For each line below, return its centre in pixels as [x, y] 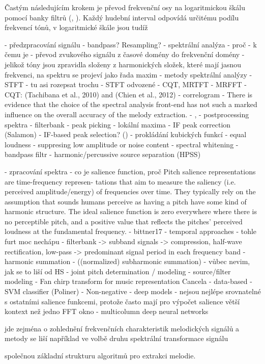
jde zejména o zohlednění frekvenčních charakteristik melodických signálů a [122, 328]
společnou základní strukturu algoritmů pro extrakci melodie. [100, 355]
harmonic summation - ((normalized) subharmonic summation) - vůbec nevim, [127, 261]
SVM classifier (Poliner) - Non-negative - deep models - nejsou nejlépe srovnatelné [133, 291]
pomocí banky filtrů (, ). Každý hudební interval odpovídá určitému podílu [122, 17]
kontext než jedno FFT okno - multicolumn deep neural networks [107, 311]
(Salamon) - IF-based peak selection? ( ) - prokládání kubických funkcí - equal [126, 134]
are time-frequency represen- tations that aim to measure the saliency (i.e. [120, 181]
